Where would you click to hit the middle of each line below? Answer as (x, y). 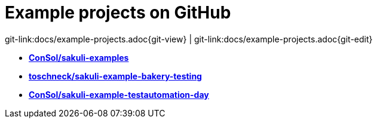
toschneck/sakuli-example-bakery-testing (115, 76)
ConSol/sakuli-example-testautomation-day (119, 94)
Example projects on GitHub (118, 13)
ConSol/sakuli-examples (79, 57)
